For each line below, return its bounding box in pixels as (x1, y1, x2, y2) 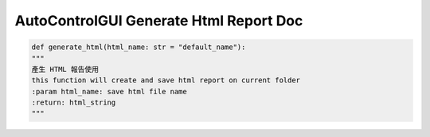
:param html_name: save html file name (31, 87, 187, 96)
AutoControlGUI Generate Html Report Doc (14, 12, 303, 29)
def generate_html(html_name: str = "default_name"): (31, 43, 246, 51)
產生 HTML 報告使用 (31, 64, 100, 74)
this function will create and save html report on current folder (31, 76, 301, 85)
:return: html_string (31, 98, 116, 107)
